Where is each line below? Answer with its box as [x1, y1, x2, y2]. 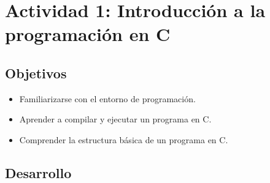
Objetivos [5, 63, 67, 82]
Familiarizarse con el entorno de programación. [19, 92, 196, 105]
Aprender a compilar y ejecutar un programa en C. [19, 113, 212, 125]
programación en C [5, 21, 171, 47]
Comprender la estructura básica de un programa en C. [19, 133, 228, 146]
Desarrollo [5, 163, 72, 182]
